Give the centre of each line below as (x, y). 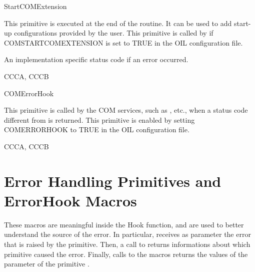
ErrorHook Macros (70, 200)
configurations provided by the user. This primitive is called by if (114, 33)
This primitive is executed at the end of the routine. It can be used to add (118, 23)
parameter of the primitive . (47, 264)
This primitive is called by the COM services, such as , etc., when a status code (126, 110)
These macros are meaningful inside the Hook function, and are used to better (124, 224)
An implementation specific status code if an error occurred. (96, 59)
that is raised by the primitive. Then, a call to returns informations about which (127, 244)
